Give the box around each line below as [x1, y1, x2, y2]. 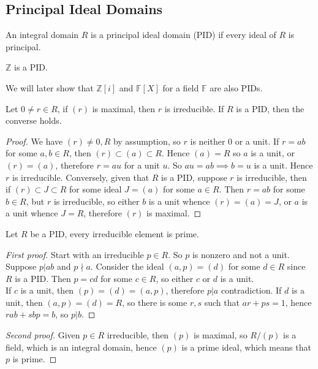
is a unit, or [251, 146, 295, 159]
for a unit [124, 158, 160, 171]
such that [204, 295, 240, 308]
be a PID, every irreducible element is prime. [30, 227, 199, 240]
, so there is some [122, 295, 187, 308]
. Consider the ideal [90, 260, 164, 273]
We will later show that [6, 81, 94, 94]
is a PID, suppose [161, 170, 227, 183]
